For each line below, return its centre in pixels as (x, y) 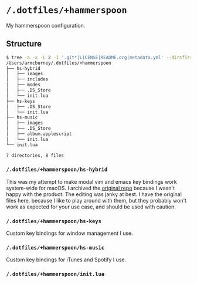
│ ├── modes (23, 85)
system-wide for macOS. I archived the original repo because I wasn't (90, 188)
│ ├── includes (27, 79)
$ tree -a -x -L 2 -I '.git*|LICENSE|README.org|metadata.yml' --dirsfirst (101, 58)
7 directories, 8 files (35, 155)
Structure (24, 44)
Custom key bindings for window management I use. (69, 233)
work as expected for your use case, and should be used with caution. (91, 207)
